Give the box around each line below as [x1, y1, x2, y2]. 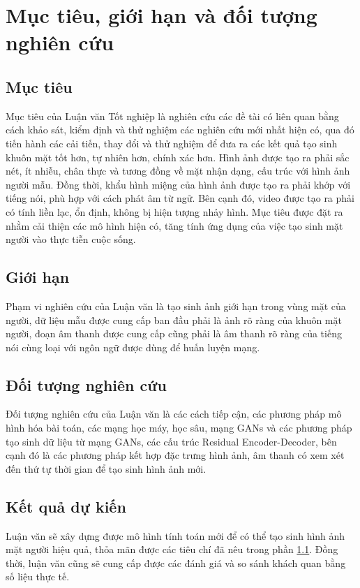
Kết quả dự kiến [6, 495, 126, 517]
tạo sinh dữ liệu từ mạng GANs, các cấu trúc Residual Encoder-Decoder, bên [6, 434, 337, 448]
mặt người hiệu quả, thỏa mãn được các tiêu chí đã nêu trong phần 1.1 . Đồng [6, 542, 338, 557]
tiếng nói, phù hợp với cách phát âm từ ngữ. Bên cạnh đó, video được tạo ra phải [6, 191, 354, 205]
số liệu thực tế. [6, 569, 70, 584]
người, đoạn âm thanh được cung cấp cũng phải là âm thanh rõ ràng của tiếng [6, 326, 342, 341]
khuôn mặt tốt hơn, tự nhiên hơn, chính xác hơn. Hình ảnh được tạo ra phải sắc [6, 149, 350, 164]
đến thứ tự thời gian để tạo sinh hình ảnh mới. [6, 461, 207, 476]
